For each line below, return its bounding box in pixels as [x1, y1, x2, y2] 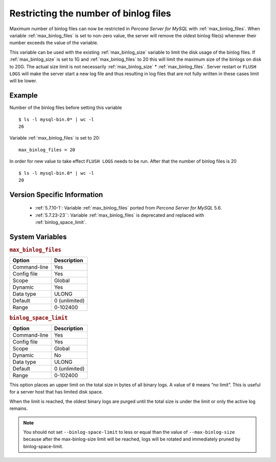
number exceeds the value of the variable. [9, 40, 99, 46]
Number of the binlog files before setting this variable [9, 105, 122, 111]
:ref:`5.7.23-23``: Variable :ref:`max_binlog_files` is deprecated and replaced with [35, 212, 204, 218]
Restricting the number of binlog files [9, 8, 171, 19]
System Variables [9, 233, 67, 241]
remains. [9, 405, 28, 411]
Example [9, 91, 38, 100]
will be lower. [9, 78, 37, 84]
